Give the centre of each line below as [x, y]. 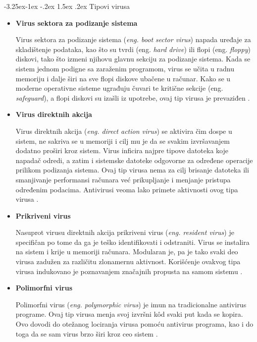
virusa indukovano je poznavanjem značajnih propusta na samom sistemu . [129, 271]
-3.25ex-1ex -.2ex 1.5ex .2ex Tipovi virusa [67, 6]
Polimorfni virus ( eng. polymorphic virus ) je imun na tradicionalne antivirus [131, 304]
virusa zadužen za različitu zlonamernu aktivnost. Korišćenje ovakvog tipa [128, 261]
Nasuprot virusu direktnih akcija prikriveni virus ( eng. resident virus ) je [125, 232]
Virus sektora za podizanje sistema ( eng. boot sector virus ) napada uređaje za [133, 39]
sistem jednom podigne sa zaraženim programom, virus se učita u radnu [125, 68]
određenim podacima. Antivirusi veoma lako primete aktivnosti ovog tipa [127, 189]
